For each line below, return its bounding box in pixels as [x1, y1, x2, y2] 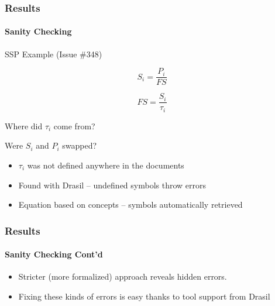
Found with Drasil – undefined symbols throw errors [18, 178, 207, 191]
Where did [5, 119, 43, 132]
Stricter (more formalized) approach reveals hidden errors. [18, 270, 227, 283]
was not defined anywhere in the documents [27, 159, 184, 171]
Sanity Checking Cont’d [5, 248, 103, 260]
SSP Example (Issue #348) [5, 47, 102, 60]
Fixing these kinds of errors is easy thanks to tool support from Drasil [18, 290, 270, 302]
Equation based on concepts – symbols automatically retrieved [18, 198, 243, 211]
